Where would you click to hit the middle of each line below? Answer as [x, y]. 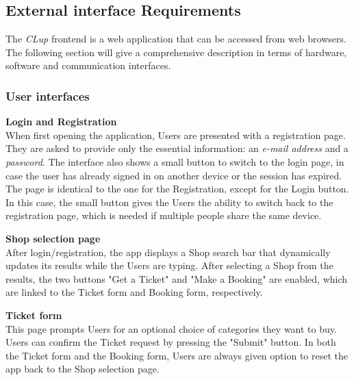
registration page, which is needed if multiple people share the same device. [164, 215]
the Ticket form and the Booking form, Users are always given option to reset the [177, 355]
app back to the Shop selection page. [83, 369]
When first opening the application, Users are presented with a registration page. [176, 135]
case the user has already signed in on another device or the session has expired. [174, 175]
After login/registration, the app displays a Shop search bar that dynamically [168, 252]
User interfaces [48, 96]
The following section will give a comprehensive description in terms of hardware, [176, 52]
